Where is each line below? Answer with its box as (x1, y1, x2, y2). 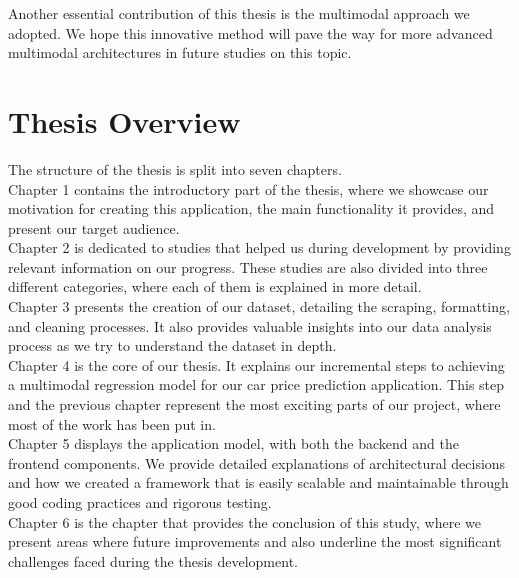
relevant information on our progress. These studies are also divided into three (8, 256, 488, 277)
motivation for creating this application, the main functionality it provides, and (8, 198, 495, 219)
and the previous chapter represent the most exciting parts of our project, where (8, 394, 501, 415)
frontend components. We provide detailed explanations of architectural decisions (8, 452, 506, 473)
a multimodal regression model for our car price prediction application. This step (8, 374, 505, 395)
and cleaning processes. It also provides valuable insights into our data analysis (8, 315, 492, 336)
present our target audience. (8, 217, 180, 238)
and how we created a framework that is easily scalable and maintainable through (8, 472, 509, 493)
